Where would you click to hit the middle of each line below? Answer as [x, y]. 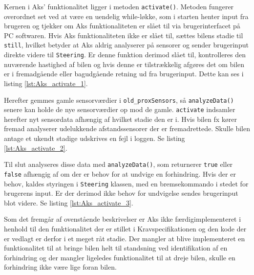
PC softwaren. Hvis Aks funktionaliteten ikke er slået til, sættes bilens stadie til [124, 35]
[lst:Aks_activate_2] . [36, 148]
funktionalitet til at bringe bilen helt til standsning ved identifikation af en [116, 248]
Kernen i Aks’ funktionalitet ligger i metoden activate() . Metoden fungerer [119, 6]
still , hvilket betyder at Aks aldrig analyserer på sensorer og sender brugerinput [126, 45]
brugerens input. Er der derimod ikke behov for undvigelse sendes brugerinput [121, 193]
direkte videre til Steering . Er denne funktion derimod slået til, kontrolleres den [125, 55]
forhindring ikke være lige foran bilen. [60, 267]
